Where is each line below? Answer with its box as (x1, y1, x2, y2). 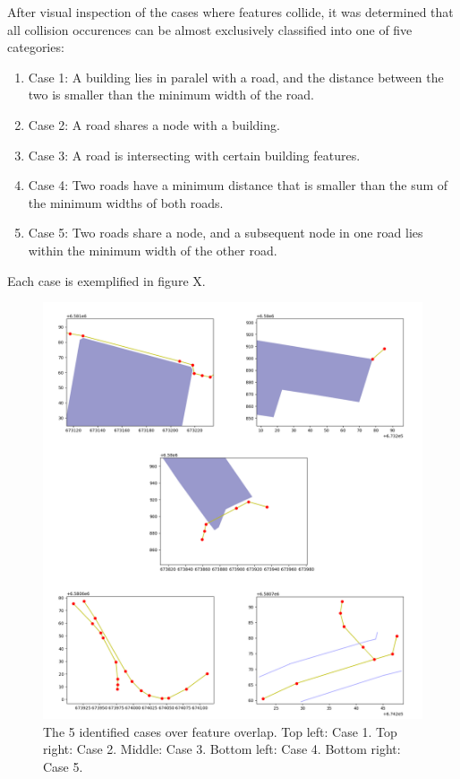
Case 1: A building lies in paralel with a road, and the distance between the (28, 67, 444, 86)
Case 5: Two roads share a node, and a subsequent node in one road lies (28, 223, 423, 242)
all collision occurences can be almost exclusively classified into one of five (7, 20, 413, 39)
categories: (7, 38, 64, 56)
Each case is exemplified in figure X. (7, 271, 206, 290)
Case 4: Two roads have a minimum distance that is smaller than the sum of (28, 176, 448, 195)
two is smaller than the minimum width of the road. (28, 85, 314, 104)
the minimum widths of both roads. (28, 193, 224, 212)
